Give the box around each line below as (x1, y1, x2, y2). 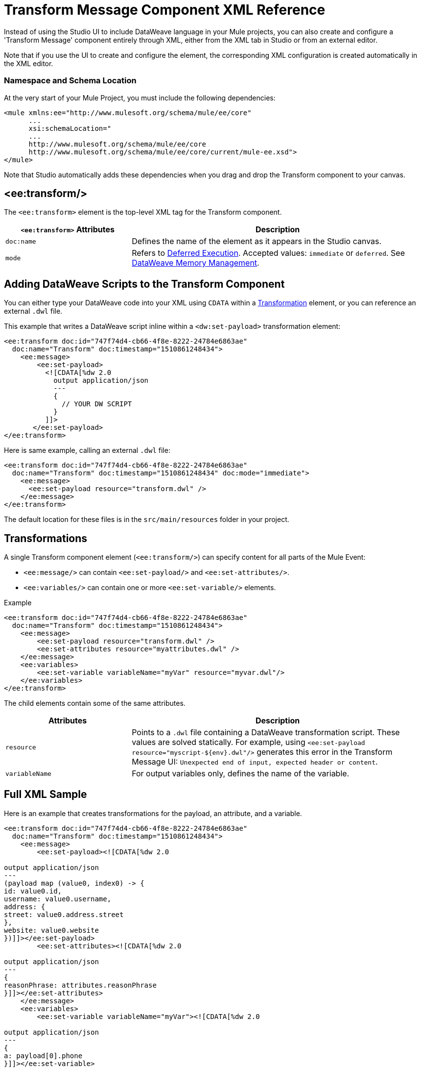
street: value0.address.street (4, 910, 124, 919)
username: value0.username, (4, 894, 112, 903)
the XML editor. (4, 59, 53, 68)
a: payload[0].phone (4, 1051, 83, 1060)
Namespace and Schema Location (4, 75, 137, 86)
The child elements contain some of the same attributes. (4, 699, 186, 708)
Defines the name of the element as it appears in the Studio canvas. (132, 236, 382, 247)
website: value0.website (4, 926, 99, 934)
